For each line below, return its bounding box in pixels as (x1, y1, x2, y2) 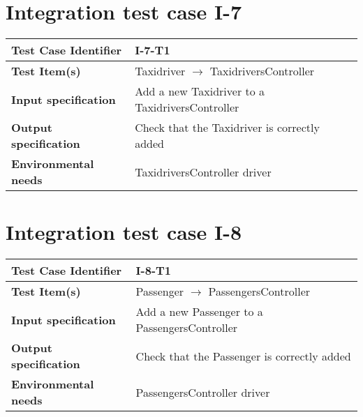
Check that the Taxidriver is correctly (135, 119, 320, 136)
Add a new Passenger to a (135, 303, 263, 320)
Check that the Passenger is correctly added (135, 347, 351, 364)
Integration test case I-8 (6, 218, 242, 246)
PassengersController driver (135, 384, 270, 400)
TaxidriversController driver (135, 163, 272, 180)
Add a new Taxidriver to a (135, 83, 265, 100)
